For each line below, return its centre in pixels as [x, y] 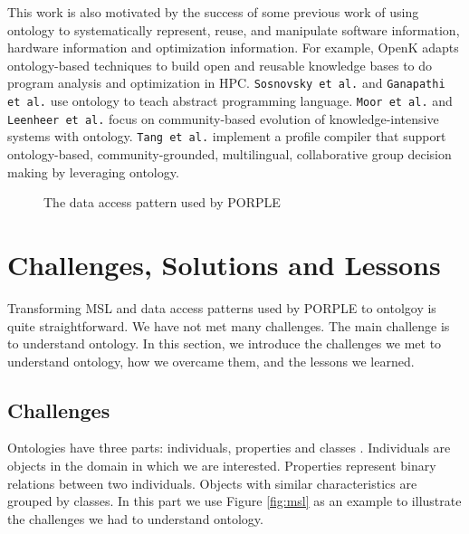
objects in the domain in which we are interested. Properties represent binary [222, 466]
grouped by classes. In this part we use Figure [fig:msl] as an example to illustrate [234, 501]
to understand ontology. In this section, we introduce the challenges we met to [225, 343]
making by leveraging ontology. [93, 172]
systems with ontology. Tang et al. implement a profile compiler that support [227, 136]
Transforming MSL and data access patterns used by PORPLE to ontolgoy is [222, 307]
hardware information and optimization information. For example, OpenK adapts [233, 48]
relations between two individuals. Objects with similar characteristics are [212, 483]
